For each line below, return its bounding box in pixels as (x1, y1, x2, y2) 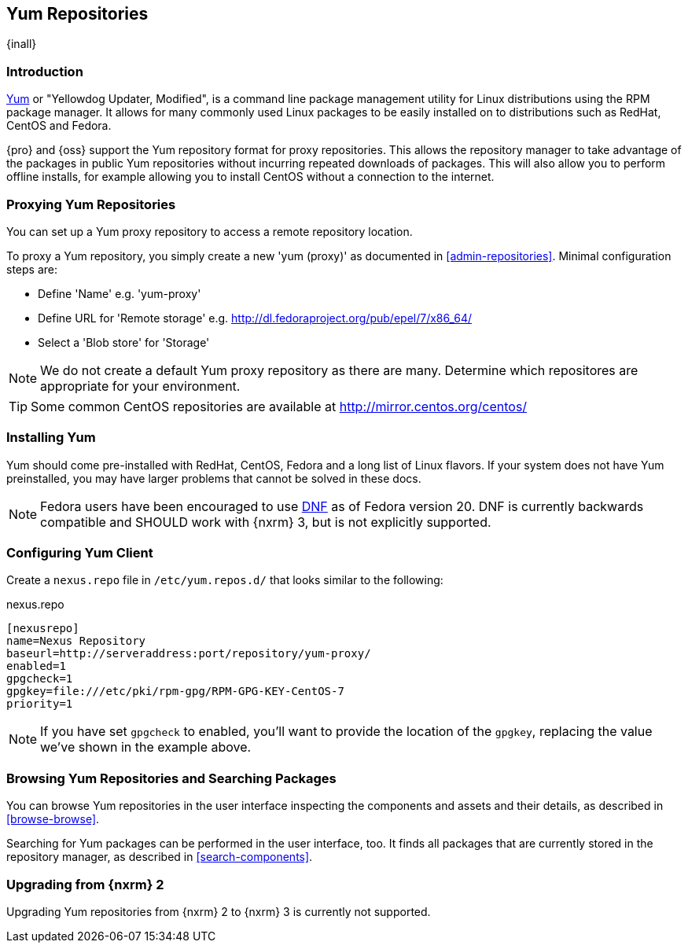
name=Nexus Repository (6, 635, 146, 648)
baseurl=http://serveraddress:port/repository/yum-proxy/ (6, 647, 371, 660)
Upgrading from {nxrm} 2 (6, 876, 164, 892)
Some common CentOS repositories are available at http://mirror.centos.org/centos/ (31, 398, 528, 414)
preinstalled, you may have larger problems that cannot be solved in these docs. (6, 471, 421, 485)
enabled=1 (6, 660, 66, 673)
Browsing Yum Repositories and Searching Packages (6, 770, 337, 786)
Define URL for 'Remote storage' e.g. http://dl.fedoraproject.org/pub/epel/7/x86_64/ (38, 311, 473, 325)
